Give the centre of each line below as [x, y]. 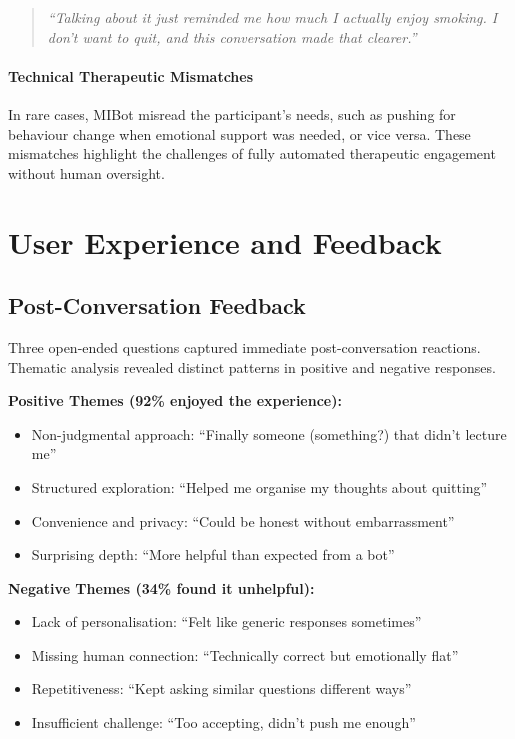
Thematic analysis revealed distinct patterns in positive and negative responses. [252, 366]
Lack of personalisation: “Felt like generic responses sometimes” [226, 621]
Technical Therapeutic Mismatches [131, 75]
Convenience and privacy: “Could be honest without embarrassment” [243, 520]
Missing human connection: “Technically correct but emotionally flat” [245, 654]
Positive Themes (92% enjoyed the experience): [175, 400]
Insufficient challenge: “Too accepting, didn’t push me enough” [223, 722]
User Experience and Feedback [225, 241]
